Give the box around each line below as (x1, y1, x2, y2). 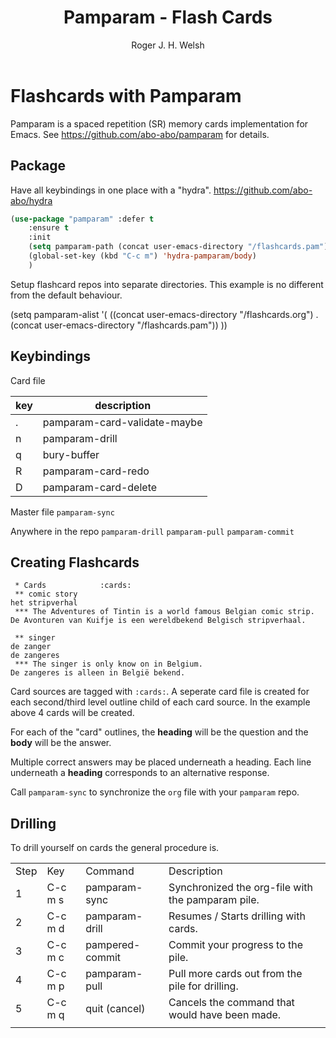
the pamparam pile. (168, 893, 260, 907)
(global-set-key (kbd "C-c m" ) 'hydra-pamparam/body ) (28, 251, 257, 261)
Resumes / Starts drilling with (168, 909, 306, 923)
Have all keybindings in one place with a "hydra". (10, 184, 212, 196)
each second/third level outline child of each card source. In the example (10, 696, 311, 708)
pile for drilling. (168, 979, 239, 993)
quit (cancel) (85, 1002, 146, 1016)
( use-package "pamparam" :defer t (10, 214, 155, 224)
